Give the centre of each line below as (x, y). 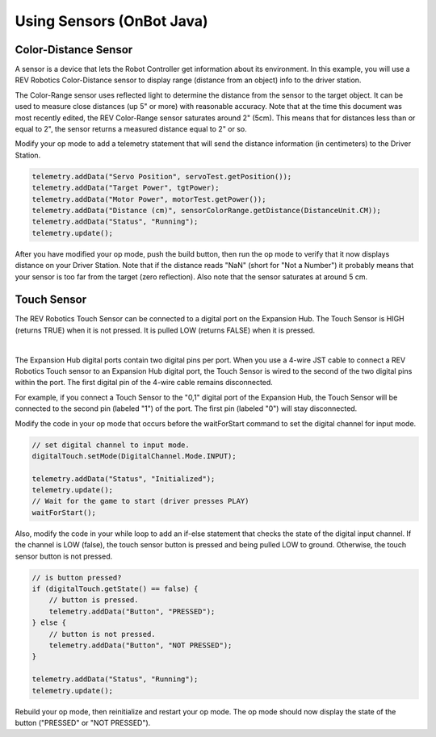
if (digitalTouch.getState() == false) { (115, 589)
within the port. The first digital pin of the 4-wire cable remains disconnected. (144, 383)
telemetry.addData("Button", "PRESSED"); (132, 611)
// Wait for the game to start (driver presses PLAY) (140, 501)
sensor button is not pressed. (64, 556)
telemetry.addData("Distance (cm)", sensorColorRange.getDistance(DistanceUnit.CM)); (206, 210)
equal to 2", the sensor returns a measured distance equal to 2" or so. (131, 129)
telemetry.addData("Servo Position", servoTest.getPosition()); (162, 176)
